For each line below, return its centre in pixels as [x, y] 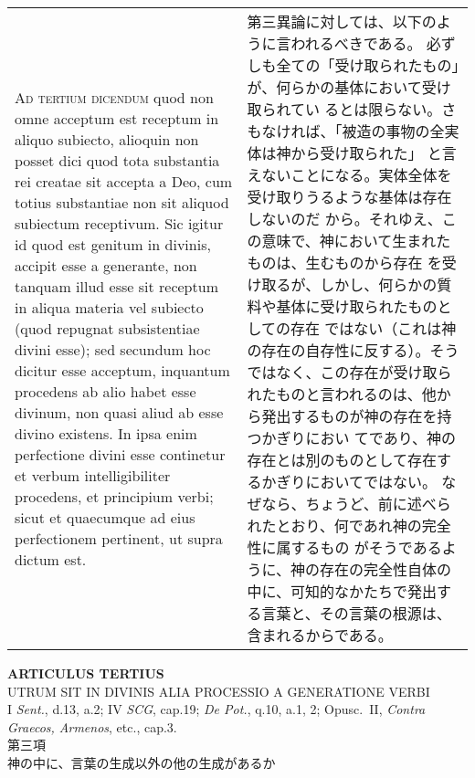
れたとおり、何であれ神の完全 [349, 526]
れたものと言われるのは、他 [342, 394]
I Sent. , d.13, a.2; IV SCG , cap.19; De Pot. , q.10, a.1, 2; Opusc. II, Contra [216, 709]
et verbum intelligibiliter [93, 475]
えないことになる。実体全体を [349, 175]
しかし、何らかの [379, 284]
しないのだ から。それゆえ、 [344, 219]
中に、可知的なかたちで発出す [349, 591]
